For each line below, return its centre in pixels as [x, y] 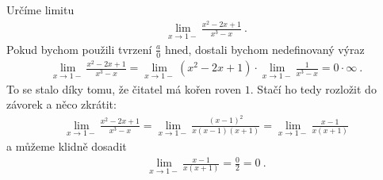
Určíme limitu [40, 10]
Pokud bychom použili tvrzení [79, 49]
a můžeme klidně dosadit [67, 146]
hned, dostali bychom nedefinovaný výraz [264, 49]
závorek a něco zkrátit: [61, 104]
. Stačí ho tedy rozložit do [313, 88]
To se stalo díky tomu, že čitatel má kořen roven [124, 88]
